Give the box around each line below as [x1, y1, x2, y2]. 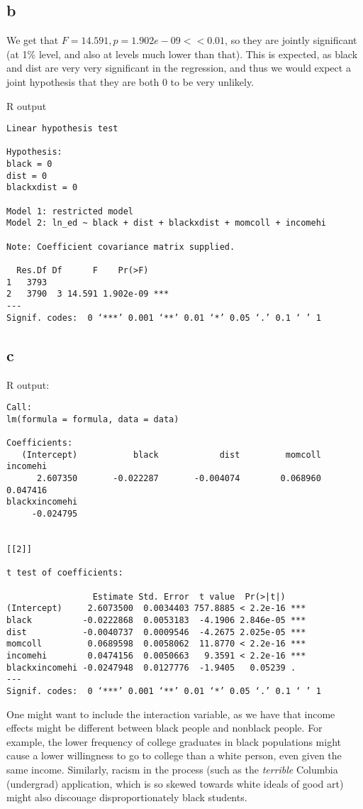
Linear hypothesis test [6, 123, 118, 134]
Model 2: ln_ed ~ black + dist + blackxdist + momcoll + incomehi [6, 218, 327, 229]
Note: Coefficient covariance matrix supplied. [6, 241, 235, 252]
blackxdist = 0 [6, 182, 78, 193]
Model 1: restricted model [6, 206, 133, 216]
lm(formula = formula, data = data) [6, 414, 179, 424]
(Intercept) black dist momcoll [21, 449, 321, 460]
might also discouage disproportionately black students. [6, 790, 247, 805]
